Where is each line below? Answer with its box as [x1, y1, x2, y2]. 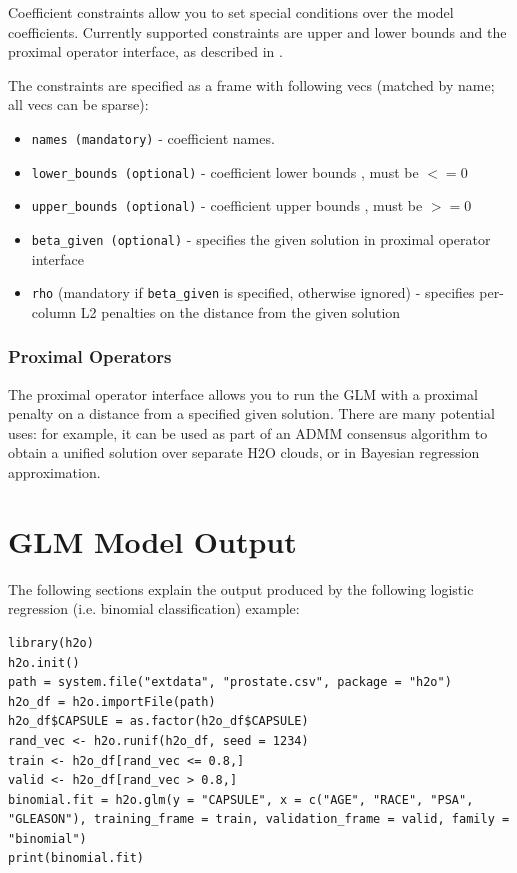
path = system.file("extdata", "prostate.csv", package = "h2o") [8, 675, 452, 690]
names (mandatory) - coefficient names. [31, 127, 275, 148]
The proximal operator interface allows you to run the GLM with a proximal [8, 383, 479, 404]
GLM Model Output [8, 520, 297, 561]
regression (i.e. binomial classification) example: [8, 598, 300, 619]
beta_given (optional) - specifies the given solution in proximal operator [31, 228, 491, 249]
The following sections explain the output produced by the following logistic [8, 578, 474, 599]
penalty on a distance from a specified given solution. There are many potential [8, 403, 495, 424]
